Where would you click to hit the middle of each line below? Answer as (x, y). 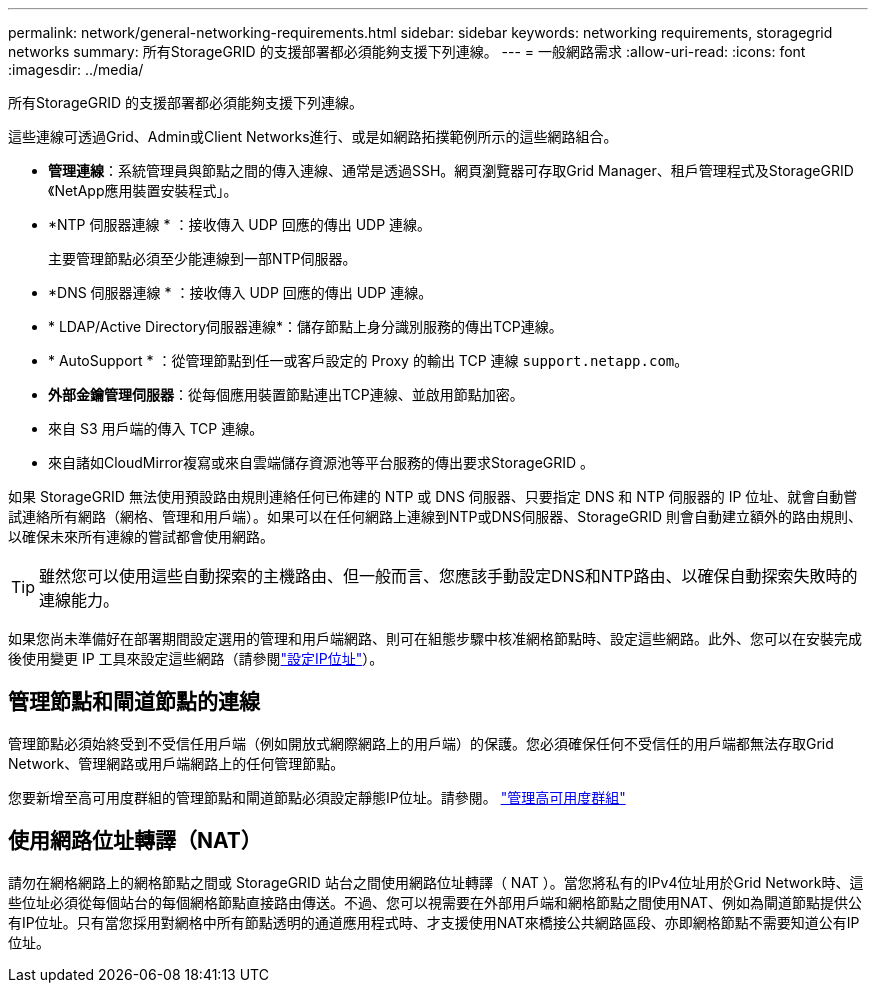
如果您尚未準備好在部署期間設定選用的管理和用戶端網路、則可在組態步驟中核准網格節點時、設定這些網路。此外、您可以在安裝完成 (435, 638)
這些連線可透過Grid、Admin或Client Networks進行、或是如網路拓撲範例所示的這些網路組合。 (313, 136)
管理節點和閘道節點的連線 (134, 702)
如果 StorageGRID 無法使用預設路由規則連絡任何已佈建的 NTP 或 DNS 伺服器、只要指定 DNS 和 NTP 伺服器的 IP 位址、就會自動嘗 (433, 496)
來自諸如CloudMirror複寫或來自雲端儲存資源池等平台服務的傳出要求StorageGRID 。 (321, 462)
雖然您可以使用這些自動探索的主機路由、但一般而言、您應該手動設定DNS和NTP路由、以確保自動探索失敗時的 (448, 576)
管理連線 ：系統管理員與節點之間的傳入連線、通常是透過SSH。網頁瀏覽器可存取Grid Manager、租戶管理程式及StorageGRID (451, 170)
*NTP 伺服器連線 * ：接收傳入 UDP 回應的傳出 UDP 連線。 (240, 224)
